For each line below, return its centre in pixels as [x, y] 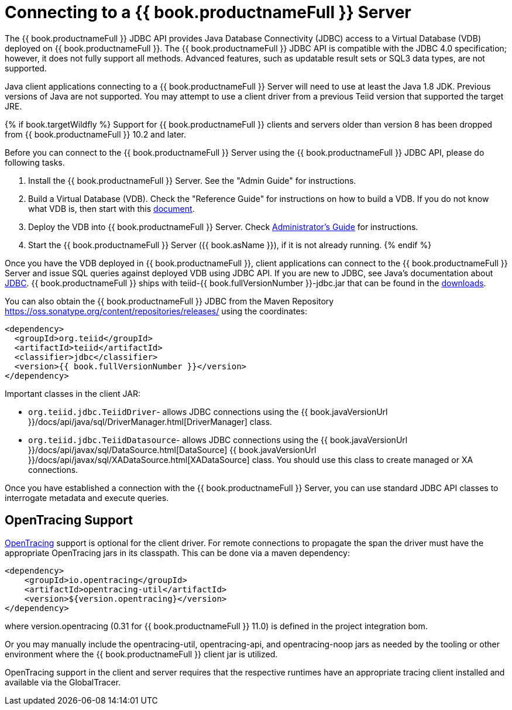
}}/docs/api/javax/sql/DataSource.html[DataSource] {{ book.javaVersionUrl [172, 450]
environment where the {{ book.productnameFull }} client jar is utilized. [141, 654]
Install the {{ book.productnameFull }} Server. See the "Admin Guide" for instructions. [192, 180]
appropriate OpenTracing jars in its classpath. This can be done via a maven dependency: [177, 553]
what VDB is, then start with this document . [111, 208]
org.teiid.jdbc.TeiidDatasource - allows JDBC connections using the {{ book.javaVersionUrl [218, 440]
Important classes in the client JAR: [73, 393]
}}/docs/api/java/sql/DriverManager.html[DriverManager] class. [150, 421]
